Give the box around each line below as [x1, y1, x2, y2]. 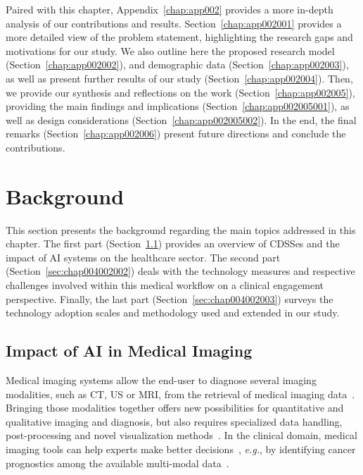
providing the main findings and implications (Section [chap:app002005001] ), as [6, 99, 350, 113]
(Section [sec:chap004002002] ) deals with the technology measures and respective [6, 264, 355, 278]
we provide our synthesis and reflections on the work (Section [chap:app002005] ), [6, 85, 355, 99]
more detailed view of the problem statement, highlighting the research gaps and [6, 30, 353, 44]
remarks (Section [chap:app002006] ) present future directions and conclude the [6, 126, 346, 141]
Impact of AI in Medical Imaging [6, 340, 253, 362]
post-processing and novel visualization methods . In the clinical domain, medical [6, 428, 357, 443]
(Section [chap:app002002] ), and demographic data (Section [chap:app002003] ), [6, 57, 349, 72]
